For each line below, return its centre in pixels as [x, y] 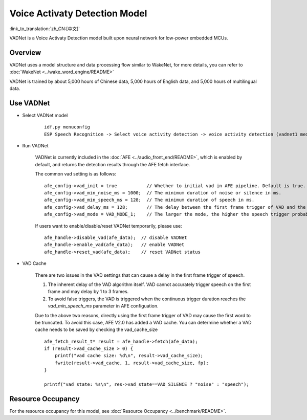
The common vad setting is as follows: [75, 174]
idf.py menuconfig [67, 127]
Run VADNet [35, 146]
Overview [25, 52]
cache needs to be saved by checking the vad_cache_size [96, 329]
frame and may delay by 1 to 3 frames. [88, 292]
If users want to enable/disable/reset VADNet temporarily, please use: [108, 226]
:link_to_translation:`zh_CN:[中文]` [45, 29]
